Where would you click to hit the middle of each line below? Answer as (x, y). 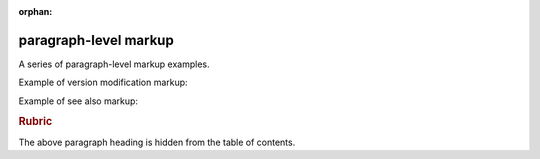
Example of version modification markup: (103, 82)
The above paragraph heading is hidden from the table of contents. (157, 142)
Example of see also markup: (78, 101)
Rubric (35, 122)
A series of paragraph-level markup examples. (114, 64)
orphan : (35, 11)
